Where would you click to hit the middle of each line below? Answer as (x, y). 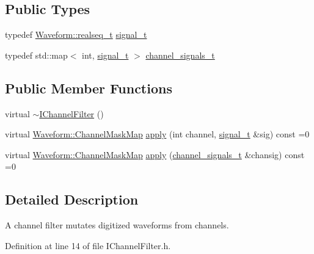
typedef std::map (36, 55)
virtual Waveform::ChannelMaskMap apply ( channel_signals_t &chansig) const (155, 154)
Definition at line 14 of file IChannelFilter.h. (88, 245)
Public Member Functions (89, 88)
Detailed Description (72, 199)
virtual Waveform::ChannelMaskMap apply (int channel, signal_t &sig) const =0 (157, 134)
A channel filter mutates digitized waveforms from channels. (117, 225)
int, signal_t (105, 55)
